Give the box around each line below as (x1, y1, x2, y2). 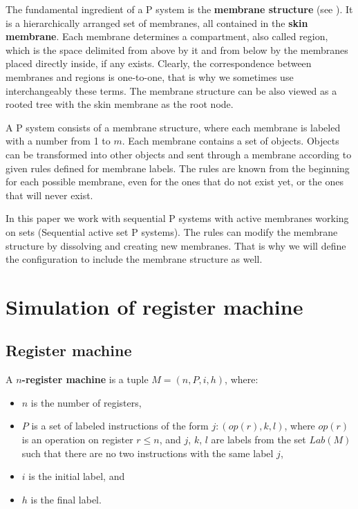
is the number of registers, (30, 395, 142, 409)
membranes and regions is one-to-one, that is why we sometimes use (6, 69, 294, 84)
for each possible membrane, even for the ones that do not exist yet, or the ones (6, 174, 343, 189)
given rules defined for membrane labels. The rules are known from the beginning (6, 160, 350, 175)
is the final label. (30, 492, 102, 506)
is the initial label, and (28, 469, 125, 483)
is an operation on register (21, 432, 133, 447)
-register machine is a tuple (21, 372, 149, 387)
